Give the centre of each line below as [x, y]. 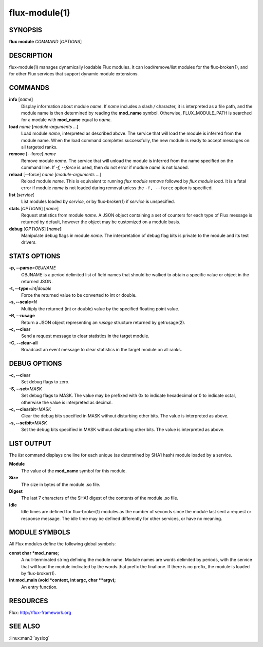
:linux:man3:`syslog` [29, 638]
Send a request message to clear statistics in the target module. [85, 336]
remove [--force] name [32, 154]
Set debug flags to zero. [46, 382]
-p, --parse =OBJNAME [32, 268]
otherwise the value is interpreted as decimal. [67, 402]
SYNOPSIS [26, 30]
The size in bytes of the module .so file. [61, 485]
